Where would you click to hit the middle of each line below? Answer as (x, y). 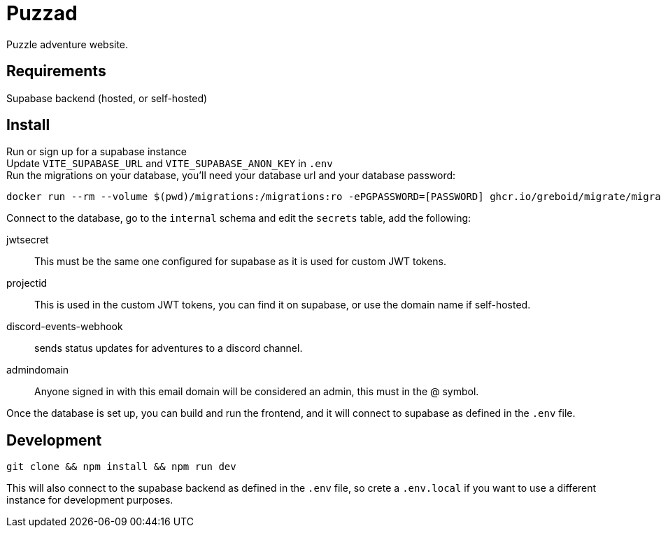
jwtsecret (28, 240)
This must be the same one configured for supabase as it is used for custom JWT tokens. (241, 262)
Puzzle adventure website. (67, 44)
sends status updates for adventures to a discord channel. (169, 348)
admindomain (38, 370)
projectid (27, 283)
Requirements (56, 71)
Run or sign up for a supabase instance (97, 152)
